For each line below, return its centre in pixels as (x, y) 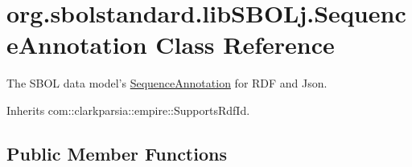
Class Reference (245, 45)
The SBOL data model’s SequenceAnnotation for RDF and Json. (167, 83)
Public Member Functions (117, 153)
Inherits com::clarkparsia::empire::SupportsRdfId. (128, 110)
